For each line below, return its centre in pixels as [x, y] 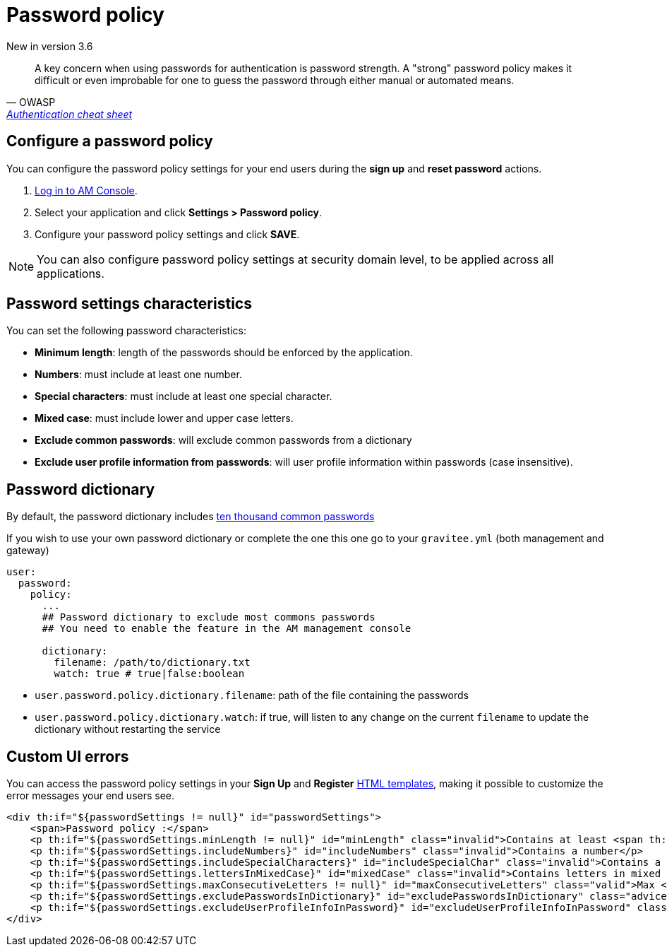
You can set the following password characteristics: [126, 331]
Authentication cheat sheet [70, 114]
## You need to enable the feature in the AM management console [227, 629]
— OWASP [31, 102]
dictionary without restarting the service [128, 729]
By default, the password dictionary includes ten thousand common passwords [191, 517]
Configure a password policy [110, 141]
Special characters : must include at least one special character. [184, 396]
